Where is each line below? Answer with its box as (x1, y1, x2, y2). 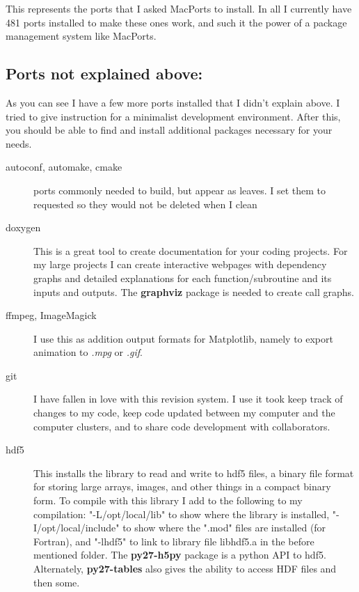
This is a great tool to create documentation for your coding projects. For (33, 243, 348, 258)
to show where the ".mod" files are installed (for (122, 520, 326, 535)
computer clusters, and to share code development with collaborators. (33, 419, 330, 433)
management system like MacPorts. (6, 29, 157, 43)
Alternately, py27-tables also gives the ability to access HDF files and (33, 561, 337, 576)
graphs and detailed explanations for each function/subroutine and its (33, 270, 332, 285)
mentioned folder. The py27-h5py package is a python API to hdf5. (33, 547, 326, 562)
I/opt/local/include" (33, 520, 120, 535)
